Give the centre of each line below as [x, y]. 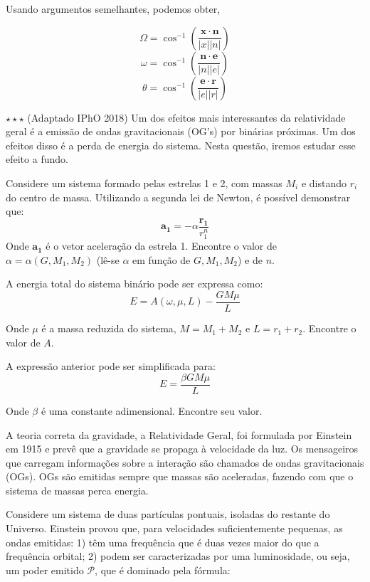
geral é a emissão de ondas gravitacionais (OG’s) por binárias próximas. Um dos [181, 131]
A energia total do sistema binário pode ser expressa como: [134, 284]
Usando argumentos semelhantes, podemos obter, [113, 9]
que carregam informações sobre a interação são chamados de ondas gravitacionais [185, 462]
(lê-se [108, 259]
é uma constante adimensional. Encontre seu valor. [152, 410]
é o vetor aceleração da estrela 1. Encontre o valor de [161, 246]
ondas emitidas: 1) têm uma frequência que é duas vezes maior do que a [163, 542]
